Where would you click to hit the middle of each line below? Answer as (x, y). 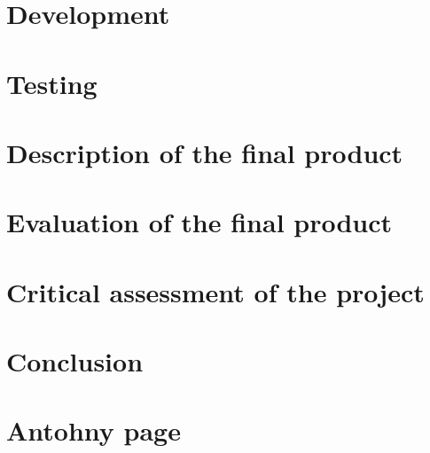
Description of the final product (205, 152)
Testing (52, 83)
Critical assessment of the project (215, 291)
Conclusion (75, 361)
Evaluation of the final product (199, 222)
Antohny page (94, 430)
